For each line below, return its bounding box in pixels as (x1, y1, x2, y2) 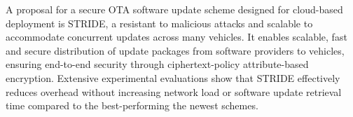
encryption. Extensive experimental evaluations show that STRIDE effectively (6, 70, 340, 85)
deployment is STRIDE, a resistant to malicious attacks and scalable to (6, 15, 313, 30)
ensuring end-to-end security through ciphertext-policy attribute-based (6, 57, 309, 71)
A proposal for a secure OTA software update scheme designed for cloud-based (6, 2, 343, 16)
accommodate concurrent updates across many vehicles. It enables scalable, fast (6, 29, 347, 44)
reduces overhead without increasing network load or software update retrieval (6, 84, 342, 99)
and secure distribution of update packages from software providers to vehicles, (6, 43, 345, 57)
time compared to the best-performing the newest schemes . (6, 98, 258, 113)
